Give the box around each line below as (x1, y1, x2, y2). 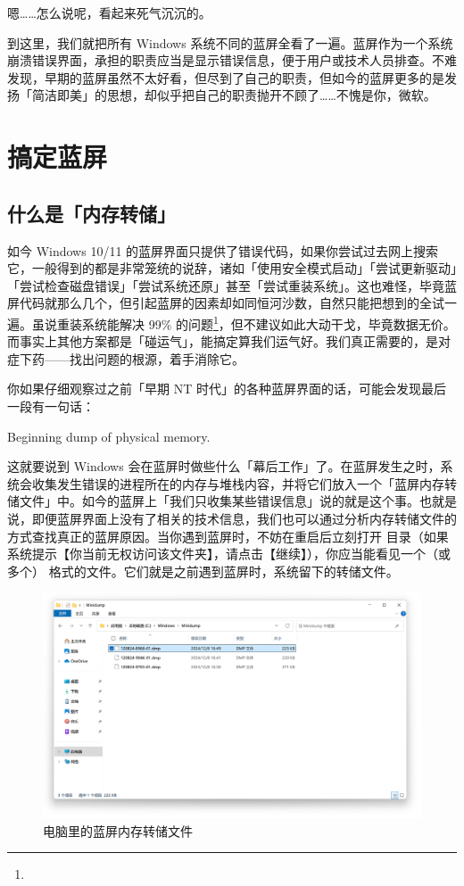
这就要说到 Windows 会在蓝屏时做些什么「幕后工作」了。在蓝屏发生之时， (7, 457, 441, 476)
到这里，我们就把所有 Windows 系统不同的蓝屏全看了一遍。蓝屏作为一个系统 (7, 33, 453, 52)
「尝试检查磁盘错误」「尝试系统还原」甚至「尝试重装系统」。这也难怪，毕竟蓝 (7, 276, 457, 294)
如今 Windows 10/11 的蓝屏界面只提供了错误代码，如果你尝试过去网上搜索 (7, 241, 439, 260)
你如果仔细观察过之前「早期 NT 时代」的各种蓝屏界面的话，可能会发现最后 (7, 379, 446, 398)
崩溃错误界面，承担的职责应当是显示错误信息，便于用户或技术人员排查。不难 (7, 51, 457, 70)
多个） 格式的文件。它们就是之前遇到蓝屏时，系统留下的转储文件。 (7, 561, 399, 580)
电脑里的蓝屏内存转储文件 (43, 821, 193, 840)
